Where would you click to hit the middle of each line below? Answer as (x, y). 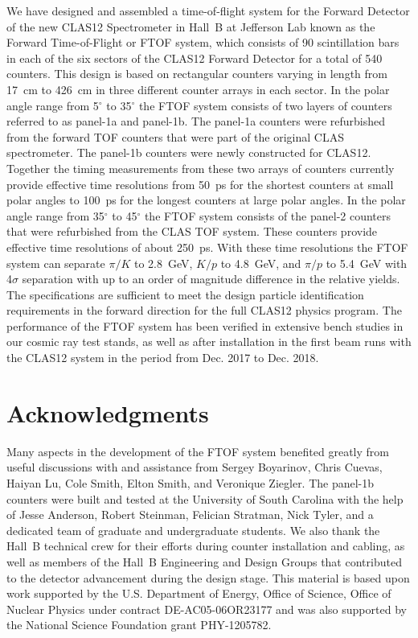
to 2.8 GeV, (163, 263)
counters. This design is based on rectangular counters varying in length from (197, 74)
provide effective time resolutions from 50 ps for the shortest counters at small (200, 184)
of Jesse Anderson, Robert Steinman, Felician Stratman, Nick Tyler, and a (190, 515)
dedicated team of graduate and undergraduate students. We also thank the (193, 530)
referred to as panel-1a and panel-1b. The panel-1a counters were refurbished (196, 121)
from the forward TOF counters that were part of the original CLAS (175, 136)
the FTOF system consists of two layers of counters (265, 105)
